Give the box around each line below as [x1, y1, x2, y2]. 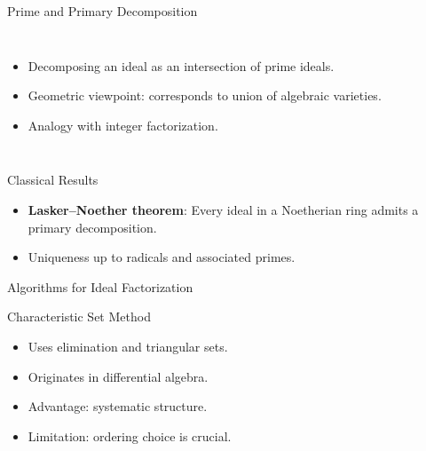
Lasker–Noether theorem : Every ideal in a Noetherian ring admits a [28, 200, 419, 218]
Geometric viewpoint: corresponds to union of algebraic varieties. [28, 86, 382, 105]
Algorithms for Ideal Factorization [7, 277, 193, 296]
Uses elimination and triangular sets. [28, 336, 228, 355]
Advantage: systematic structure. [28, 397, 208, 415]
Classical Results [7, 170, 99, 189]
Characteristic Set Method [7, 307, 151, 326]
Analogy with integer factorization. [28, 115, 218, 134]
